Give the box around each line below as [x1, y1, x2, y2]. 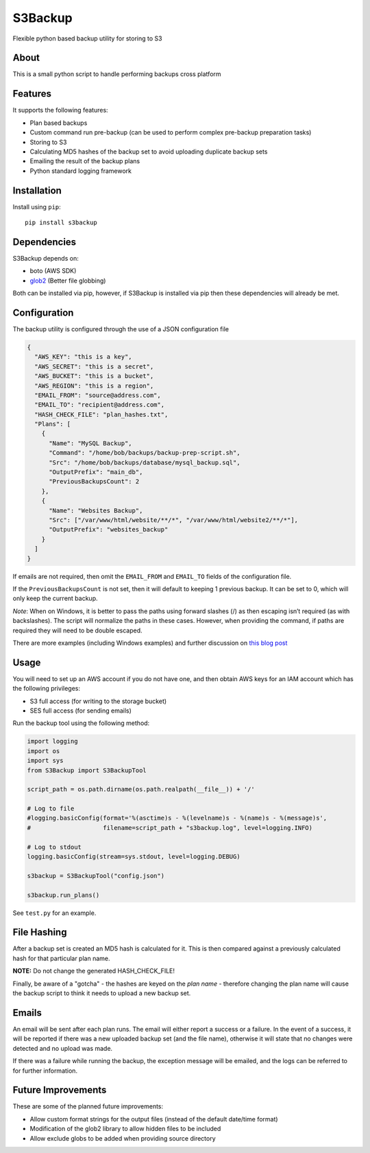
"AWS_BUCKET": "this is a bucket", [34, 372, 154, 380]
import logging [27, 737, 78, 746]
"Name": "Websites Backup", [49, 506, 143, 514]
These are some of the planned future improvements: [12, 1102, 164, 1110]
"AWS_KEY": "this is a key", [34, 353, 133, 361]
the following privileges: [12, 685, 81, 693]
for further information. [12, 1067, 78, 1075]
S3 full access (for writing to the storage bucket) [29, 697, 167, 705]
